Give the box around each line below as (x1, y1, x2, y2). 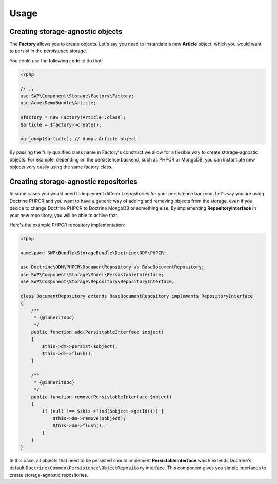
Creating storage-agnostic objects (9, 27, 123, 36)
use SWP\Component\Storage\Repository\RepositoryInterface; (20, 278, 175, 284)
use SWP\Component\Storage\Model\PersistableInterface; (20, 272, 164, 277)
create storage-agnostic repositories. (9, 472, 88, 478)
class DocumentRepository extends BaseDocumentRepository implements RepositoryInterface (20, 293, 253, 299)
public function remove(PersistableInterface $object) (31, 394, 172, 400)
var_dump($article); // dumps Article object (20, 136, 137, 142)
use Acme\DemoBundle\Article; (20, 100, 96, 106)
